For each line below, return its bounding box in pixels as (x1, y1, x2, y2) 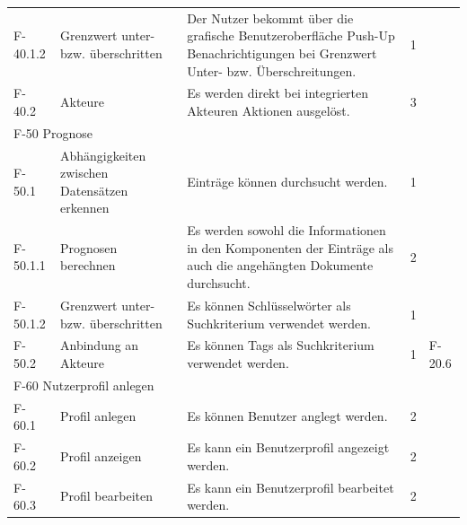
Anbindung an (60, 336, 139, 354)
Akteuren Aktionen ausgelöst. (187, 101, 350, 119)
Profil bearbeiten (60, 486, 153, 505)
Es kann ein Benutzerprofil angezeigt (187, 438, 390, 457)
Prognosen (60, 238, 118, 257)
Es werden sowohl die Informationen (187, 221, 386, 240)
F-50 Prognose (13, 123, 93, 142)
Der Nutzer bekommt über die (187, 8, 354, 27)
